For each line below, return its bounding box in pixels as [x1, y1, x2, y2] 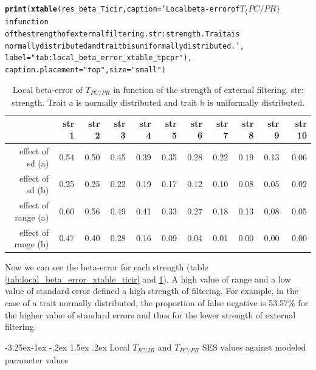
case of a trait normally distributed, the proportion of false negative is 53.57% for [5, 296, 309, 309]
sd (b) [26, 183, 49, 196]
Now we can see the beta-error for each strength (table [5, 261, 208, 273]
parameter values [5, 354, 68, 366]
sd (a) [27, 156, 49, 169]
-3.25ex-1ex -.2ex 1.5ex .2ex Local [5, 340, 130, 353]
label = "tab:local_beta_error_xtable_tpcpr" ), [5, 53, 192, 63]
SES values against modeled [202, 340, 306, 353]
